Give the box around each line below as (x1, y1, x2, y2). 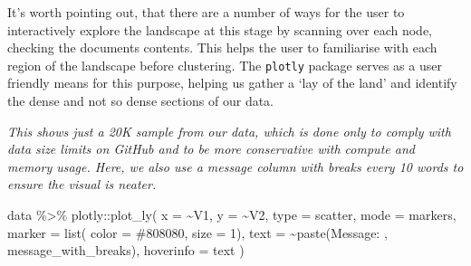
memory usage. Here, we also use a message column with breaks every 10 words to (7, 157, 464, 176)
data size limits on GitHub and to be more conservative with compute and (7, 139, 415, 158)
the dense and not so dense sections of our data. (7, 91, 274, 110)
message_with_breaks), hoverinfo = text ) (7, 241, 245, 260)
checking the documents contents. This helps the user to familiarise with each (7, 38, 437, 57)
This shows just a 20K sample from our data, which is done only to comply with (7, 121, 451, 140)
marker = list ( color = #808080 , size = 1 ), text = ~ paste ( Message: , (7, 223, 388, 242)
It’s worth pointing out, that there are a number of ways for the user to (7, 3, 405, 21)
